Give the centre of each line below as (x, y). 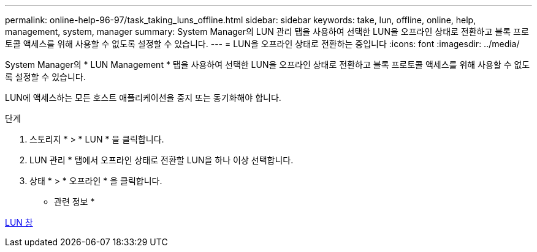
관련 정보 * (74, 202)
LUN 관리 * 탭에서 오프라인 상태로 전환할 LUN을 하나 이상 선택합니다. (162, 160)
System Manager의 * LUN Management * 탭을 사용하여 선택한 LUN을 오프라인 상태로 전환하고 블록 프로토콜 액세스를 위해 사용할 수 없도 (268, 65)
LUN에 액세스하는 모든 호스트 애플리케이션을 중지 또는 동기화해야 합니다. (143, 98)
